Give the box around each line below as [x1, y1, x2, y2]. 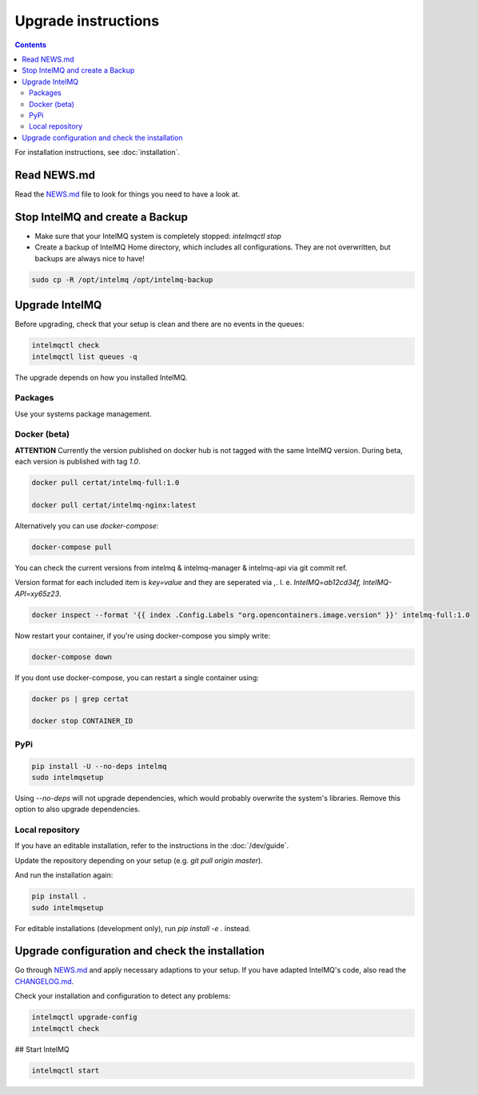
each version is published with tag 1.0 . [14, 456, 141, 467]
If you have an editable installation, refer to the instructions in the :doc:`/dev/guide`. [14, 841, 289, 850]
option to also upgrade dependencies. [14, 804, 141, 814]
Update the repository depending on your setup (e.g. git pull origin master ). [14, 855, 263, 865]
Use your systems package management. [14, 408, 152, 419]
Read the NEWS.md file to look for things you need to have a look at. [14, 189, 241, 199]
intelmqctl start [31, 1065, 100, 1075]
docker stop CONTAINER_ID [31, 716, 133, 726]
